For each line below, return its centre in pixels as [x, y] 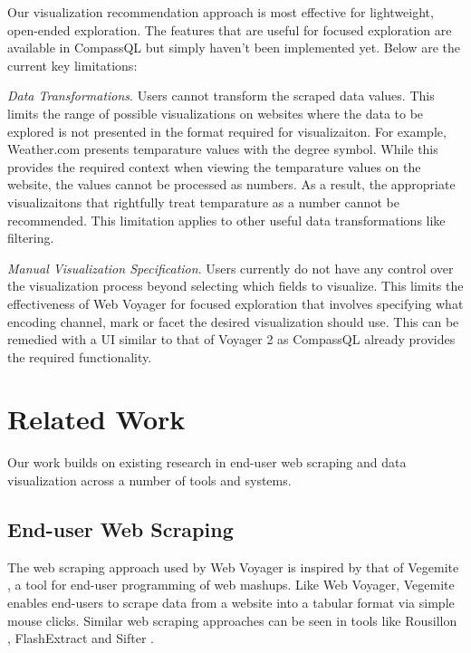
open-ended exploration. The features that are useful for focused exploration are [230, 29]
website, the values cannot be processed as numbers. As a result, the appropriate [231, 184]
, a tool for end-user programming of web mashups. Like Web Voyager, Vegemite [231, 585]
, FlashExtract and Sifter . [81, 638]
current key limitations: [72, 65]
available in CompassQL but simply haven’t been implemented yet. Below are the [234, 48]
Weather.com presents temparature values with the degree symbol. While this [223, 149]
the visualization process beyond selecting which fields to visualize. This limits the [235, 286]
